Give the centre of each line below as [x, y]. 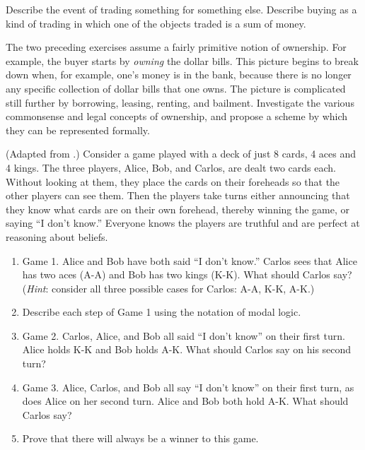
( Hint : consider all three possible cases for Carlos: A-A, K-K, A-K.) [168, 288]
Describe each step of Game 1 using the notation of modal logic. [162, 312]
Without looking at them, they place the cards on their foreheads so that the [173, 181]
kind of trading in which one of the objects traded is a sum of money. [156, 23]
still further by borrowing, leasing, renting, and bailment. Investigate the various [180, 102]
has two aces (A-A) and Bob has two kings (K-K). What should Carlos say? [187, 274]
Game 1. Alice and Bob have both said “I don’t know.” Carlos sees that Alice [190, 260]
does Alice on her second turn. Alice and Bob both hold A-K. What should [185, 401]
